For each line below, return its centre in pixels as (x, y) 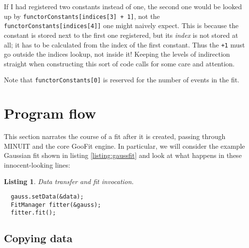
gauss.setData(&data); (47, 197)
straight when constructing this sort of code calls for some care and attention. (119, 63)
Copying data (38, 238)
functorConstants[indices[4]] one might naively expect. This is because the (121, 25)
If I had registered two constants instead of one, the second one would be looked (123, 6)
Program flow (50, 113)
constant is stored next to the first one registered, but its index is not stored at (121, 35)
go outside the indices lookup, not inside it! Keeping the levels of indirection (117, 54)
